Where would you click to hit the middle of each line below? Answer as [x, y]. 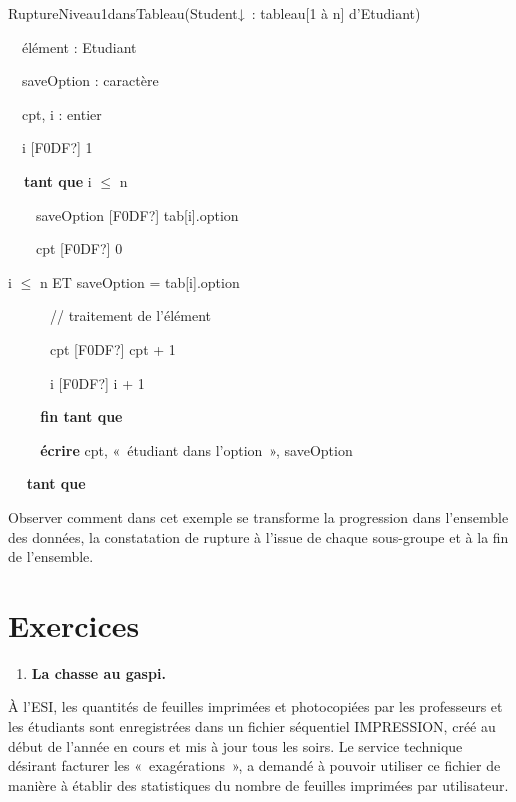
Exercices [74, 624]
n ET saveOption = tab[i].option [139, 281]
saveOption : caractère [90, 80]
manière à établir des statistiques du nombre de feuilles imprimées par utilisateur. [258, 784]
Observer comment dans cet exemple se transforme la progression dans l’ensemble [258, 516]
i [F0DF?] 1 [57, 147]
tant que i [58, 180]
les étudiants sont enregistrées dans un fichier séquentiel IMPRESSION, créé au [252, 726]
